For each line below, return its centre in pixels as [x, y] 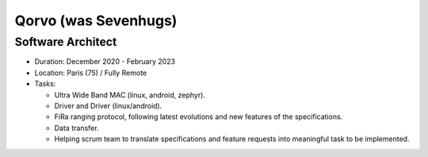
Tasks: [45, 84]
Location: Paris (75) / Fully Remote [91, 73]
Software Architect [66, 42]
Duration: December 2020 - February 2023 [105, 62]
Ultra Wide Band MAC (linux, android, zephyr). [130, 95]
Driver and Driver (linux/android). [108, 106]
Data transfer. [76, 128]
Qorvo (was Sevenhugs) [96, 21]
